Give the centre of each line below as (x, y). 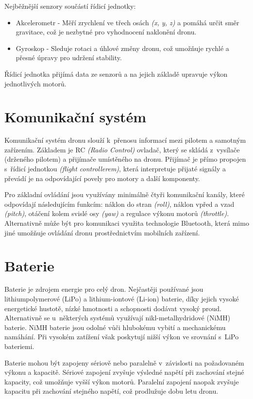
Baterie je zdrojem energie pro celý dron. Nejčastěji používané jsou (104, 289)
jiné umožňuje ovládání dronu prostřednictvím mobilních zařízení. (102, 232)
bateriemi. (19, 346)
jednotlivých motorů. (35, 83)
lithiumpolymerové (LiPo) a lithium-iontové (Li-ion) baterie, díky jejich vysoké (122, 298)
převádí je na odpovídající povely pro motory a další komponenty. (102, 178)
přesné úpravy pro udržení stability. (69, 58)
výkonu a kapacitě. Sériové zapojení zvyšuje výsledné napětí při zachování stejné (124, 372)
